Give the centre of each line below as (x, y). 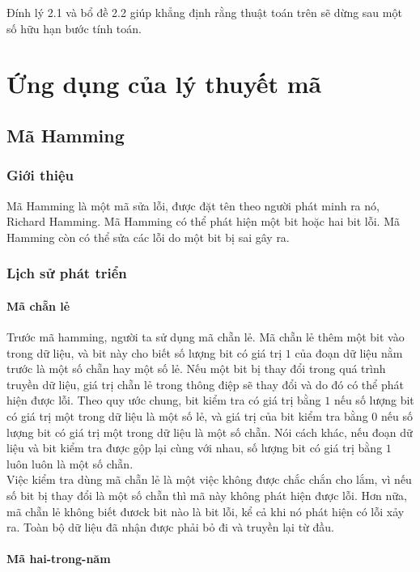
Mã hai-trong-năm (59, 559)
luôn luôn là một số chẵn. (70, 463)
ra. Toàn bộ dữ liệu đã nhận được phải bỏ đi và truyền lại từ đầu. (170, 527)
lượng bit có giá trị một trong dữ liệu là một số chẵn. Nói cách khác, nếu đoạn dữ (210, 432)
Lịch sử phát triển (67, 273)
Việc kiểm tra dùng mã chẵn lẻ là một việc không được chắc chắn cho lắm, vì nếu (209, 479)
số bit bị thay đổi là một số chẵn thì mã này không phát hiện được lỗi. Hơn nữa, (207, 495)
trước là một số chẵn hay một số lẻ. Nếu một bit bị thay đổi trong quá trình (196, 369)
